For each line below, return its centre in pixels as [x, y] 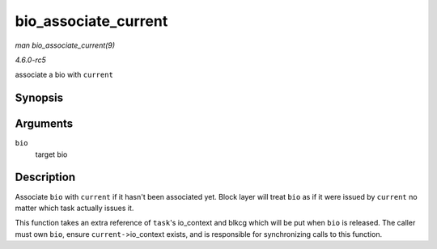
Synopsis [39, 98]
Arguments [44, 124]
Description [45, 177]
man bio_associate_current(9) [65, 45]
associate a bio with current [64, 75]
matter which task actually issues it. [74, 208]
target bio [51, 154]
